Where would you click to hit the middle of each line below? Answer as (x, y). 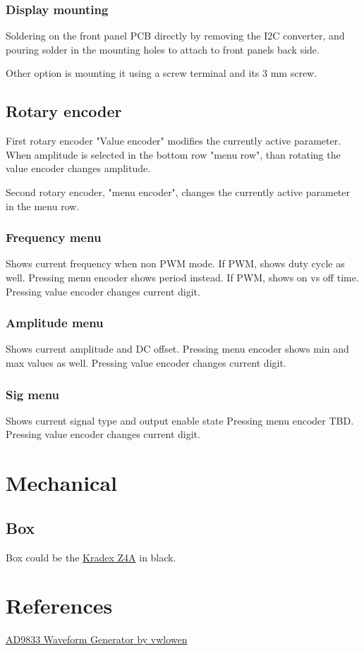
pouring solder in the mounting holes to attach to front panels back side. (163, 49)
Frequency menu (54, 237)
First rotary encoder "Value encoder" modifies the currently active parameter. (174, 141)
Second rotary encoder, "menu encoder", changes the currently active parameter (178, 191)
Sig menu (33, 394)
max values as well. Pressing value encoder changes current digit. (146, 362)
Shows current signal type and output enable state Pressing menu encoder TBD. (180, 420)
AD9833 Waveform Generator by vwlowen (97, 639)
